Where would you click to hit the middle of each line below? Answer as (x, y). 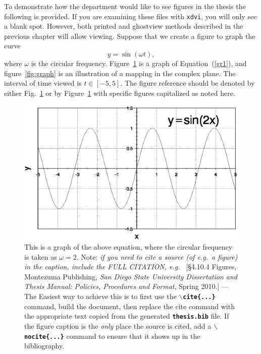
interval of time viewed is (43, 83)
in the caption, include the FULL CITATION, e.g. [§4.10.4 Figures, (130, 267)
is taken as (41, 256)
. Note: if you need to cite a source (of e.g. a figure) (157, 256)
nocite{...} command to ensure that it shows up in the (112, 336)
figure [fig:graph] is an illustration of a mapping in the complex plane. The (120, 73)
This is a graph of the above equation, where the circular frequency (128, 247)
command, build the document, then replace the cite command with (129, 306)
